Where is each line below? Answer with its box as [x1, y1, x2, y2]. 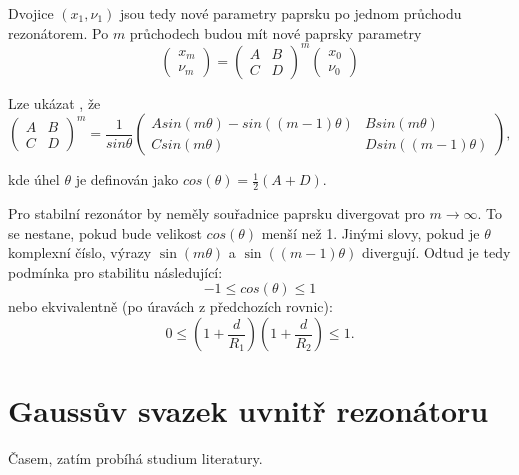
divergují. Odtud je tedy [362, 242, 511, 263]
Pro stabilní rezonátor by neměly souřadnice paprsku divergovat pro [8, 203, 425, 224]
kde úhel [8, 169, 60, 190]
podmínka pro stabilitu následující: [8, 261, 223, 282]
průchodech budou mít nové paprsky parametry [129, 22, 422, 43]
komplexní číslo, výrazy [8, 242, 152, 263]
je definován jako [75, 169, 179, 190]
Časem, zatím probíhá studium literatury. [8, 448, 263, 469]
